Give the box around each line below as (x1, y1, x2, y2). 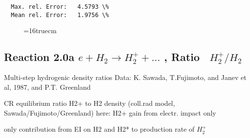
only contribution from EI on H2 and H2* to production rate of (4, 124, 195, 134)
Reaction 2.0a (4, 49, 74, 64)
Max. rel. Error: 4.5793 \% (11, 3, 109, 10)
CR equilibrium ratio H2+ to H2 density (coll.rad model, (4, 98, 175, 108)
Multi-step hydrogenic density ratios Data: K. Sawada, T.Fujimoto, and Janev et (4, 72, 247, 82)
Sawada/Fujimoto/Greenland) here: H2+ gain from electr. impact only (4, 107, 216, 118)
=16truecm (23, 25, 57, 36)
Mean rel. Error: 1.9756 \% (11, 11, 109, 19)
